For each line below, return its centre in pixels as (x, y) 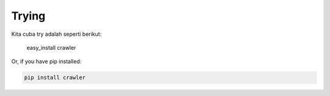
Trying (28, 16)
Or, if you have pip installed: (46, 61)
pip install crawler (55, 78)
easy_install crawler (51, 47)
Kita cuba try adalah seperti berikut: (57, 34)
